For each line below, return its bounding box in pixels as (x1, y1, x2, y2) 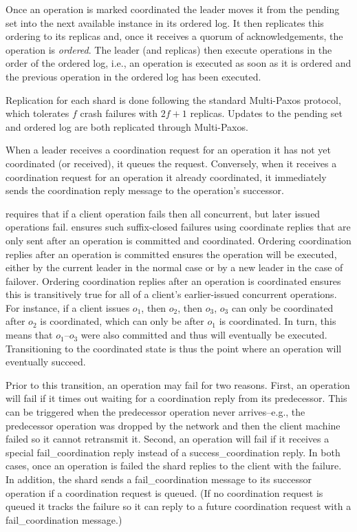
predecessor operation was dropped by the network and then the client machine (6, 418, 340, 432)
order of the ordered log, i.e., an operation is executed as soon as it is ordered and (6, 56, 351, 70)
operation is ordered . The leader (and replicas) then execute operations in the (6, 42, 332, 56)
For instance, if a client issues (6, 300, 130, 315)
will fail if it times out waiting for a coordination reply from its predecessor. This (6, 391, 347, 405)
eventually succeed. (6, 354, 86, 369)
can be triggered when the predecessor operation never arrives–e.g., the (6, 405, 305, 419)
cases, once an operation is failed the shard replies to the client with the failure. (6, 458, 342, 473)
